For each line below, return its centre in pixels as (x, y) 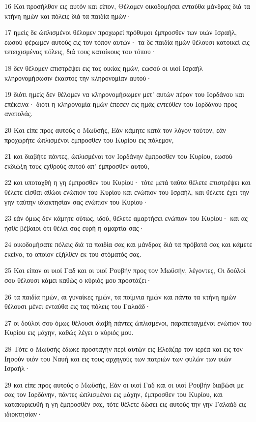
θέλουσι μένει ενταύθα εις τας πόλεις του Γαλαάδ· (78, 306)
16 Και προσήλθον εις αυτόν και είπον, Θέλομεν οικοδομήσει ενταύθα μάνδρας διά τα (127, 6)
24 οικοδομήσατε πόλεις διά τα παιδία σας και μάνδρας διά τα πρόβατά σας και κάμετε (128, 244)
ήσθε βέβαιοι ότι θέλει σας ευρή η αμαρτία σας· (74, 227)
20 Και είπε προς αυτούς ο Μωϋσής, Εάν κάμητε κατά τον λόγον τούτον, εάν (115, 130)
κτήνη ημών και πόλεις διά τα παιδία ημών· (68, 15)
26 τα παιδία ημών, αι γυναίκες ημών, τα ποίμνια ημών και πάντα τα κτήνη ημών (120, 296)
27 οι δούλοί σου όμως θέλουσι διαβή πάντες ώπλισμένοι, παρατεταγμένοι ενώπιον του (128, 322)
